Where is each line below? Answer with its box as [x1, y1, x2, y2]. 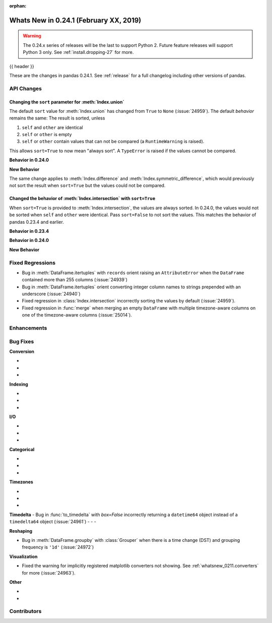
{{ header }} [9, 63, 35, 69]
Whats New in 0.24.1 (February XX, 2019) [9, 16, 142, 25]
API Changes [9, 85, 42, 92]
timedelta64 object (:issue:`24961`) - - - [9, 519, 97, 525]
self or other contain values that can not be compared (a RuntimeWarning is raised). [22, 139, 205, 145]
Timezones [9, 479, 34, 485]
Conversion [9, 348, 35, 354]
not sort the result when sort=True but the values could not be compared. [9, 182, 166, 189]
